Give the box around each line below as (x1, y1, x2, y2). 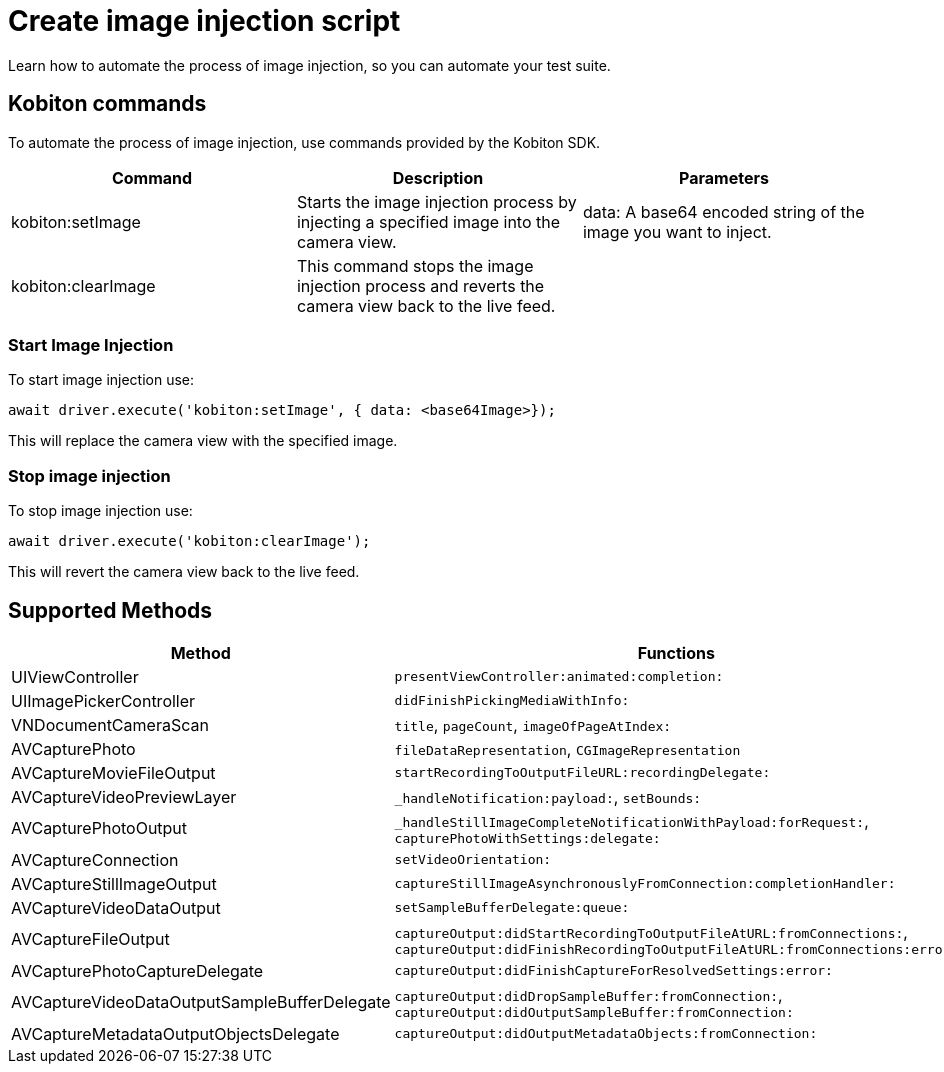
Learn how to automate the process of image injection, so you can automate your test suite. (8, 56, 611, 74)
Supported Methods (8, 597, 213, 623)
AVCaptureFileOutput (11, 929, 170, 950)
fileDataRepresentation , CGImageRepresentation (394, 738, 741, 759)
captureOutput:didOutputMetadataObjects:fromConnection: (394, 1026, 818, 1042)
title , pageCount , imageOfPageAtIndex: (394, 714, 672, 735)
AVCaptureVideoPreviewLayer (11, 786, 237, 807)
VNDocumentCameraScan (11, 714, 209, 735)
